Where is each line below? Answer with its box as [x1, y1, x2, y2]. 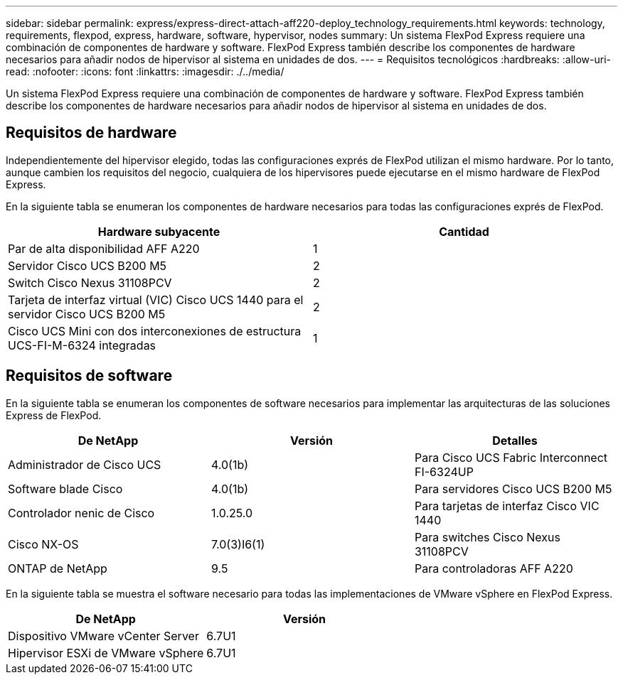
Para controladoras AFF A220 [414, 561, 573, 576]
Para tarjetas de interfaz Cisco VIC [414, 498, 600, 513]
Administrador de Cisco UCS [8, 457, 161, 472]
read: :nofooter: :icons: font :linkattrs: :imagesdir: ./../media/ [6, 65, 284, 77]
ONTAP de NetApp [8, 561, 107, 576]
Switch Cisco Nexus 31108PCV [8, 275, 172, 290]
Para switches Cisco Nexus [414, 529, 560, 544]
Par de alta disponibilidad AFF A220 [8, 241, 200, 256]
